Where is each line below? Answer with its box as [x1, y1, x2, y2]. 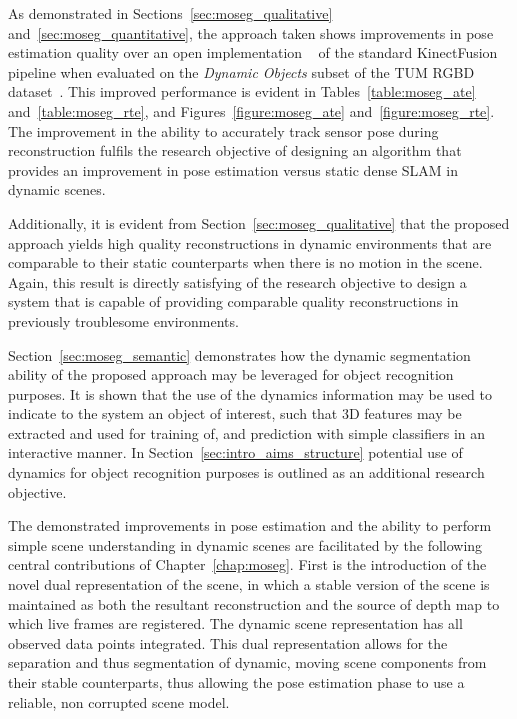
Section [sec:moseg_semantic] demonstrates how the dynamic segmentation [8, 344, 471, 365]
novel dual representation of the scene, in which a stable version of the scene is [8, 574, 490, 595]
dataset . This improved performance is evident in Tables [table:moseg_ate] [8, 81, 476, 102]
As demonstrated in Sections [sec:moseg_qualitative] [8, 3, 333, 23]
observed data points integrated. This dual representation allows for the [8, 632, 448, 653]
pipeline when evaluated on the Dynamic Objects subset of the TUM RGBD [8, 61, 475, 82]
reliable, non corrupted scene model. [8, 691, 230, 712]
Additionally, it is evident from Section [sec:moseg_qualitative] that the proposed [8, 212, 510, 233]
